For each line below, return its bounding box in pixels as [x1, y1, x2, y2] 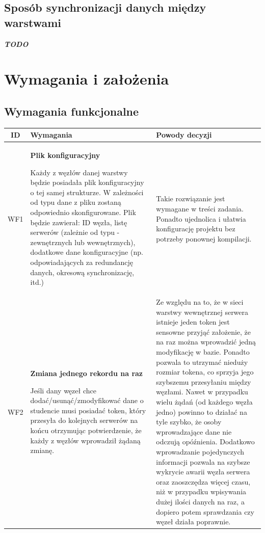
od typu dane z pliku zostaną [30, 197, 121, 207]
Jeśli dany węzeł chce [30, 385, 96, 395]
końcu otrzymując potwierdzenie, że [30, 425, 142, 435]
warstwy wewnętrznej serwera [156, 306, 249, 317]
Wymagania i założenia [4, 68, 169, 89]
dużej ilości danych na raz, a [156, 496, 245, 507]
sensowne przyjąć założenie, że [156, 326, 251, 337]
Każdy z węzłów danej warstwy [30, 167, 128, 177]
